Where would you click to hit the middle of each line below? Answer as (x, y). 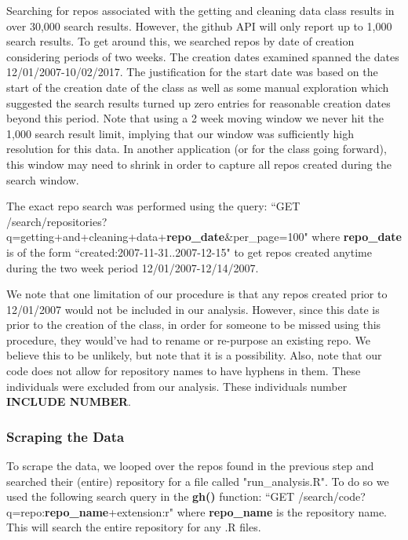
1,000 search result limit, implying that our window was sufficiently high (180, 133)
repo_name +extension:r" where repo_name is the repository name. (216, 511)
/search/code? (331, 496)
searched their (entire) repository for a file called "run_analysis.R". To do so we (198, 481)
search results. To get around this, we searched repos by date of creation (180, 41)
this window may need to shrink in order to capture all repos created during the (199, 164)
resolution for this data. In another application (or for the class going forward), (197, 149)
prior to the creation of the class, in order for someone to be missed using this (194, 325)
